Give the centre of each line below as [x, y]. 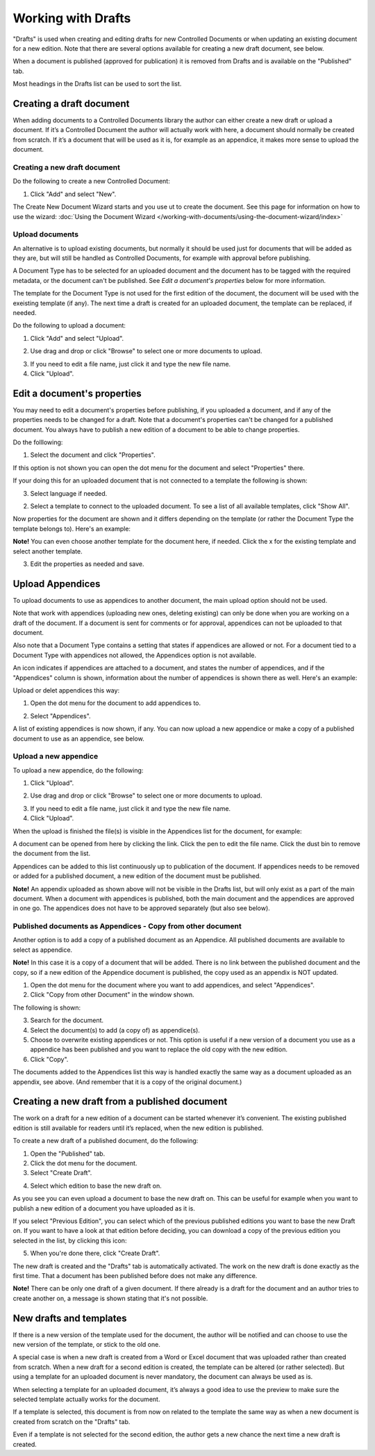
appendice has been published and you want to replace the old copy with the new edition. [159, 1049]
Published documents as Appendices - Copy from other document [127, 926]
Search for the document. [67, 1020]
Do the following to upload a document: [69, 325]
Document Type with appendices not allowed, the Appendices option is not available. [135, 655]
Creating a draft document [71, 103]
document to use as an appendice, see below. [79, 738]
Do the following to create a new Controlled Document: [91, 181]
